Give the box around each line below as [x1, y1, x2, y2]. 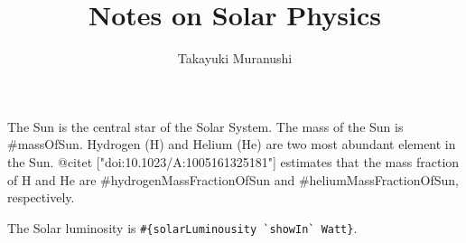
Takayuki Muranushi [177, 49, 293, 68]
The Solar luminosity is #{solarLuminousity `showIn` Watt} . [7, 218, 358, 237]
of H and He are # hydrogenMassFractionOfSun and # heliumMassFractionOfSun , [7, 170, 459, 189]
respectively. [7, 188, 75, 207]
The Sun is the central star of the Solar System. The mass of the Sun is [7, 117, 404, 136]
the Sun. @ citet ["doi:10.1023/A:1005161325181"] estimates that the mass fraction [7, 152, 460, 171]
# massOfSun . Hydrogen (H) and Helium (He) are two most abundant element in [7, 135, 456, 154]
